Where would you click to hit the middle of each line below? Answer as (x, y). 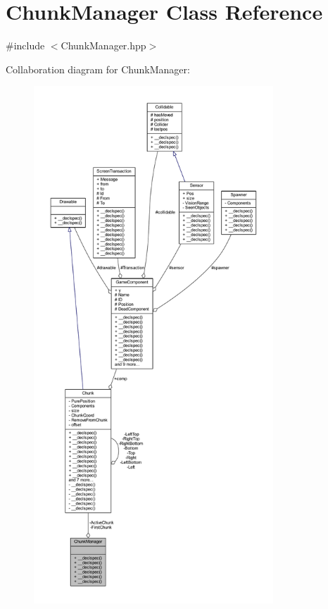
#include (25, 45)
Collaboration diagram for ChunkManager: (98, 69)
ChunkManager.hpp (103, 45)
